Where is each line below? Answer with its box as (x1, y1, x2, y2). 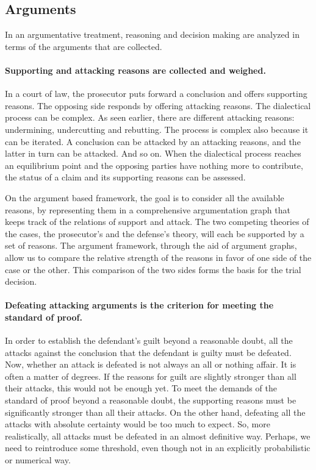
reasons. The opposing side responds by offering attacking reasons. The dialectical (5, 99, 311, 112)
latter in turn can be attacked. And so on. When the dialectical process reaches (5, 147, 301, 160)
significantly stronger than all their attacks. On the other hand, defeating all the (5, 405, 306, 418)
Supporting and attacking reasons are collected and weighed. (5, 63, 266, 76)
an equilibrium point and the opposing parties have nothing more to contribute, (5, 158, 303, 171)
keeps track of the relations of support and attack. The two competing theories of (5, 215, 309, 228)
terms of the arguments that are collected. (5, 40, 162, 52)
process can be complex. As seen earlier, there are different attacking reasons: (5, 111, 295, 124)
